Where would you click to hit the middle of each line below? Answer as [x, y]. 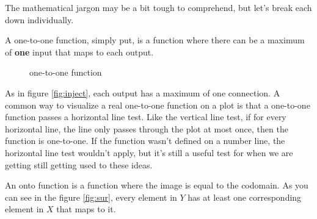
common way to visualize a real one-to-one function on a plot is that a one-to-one [158, 105]
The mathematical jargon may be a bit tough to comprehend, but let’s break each [158, 7]
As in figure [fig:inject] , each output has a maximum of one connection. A [143, 92]
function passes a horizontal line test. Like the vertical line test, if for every [146, 117]
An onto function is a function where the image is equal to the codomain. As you [157, 185]
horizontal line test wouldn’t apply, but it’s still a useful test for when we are [149, 152]
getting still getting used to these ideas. [79, 164]
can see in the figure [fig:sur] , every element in [91, 197]
